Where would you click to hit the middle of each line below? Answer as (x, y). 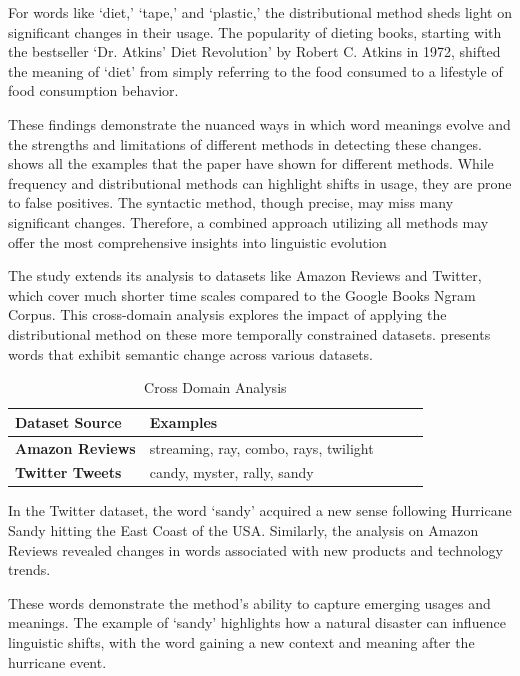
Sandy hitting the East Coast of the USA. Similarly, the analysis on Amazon (243, 530)
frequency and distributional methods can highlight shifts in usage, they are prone (260, 182)
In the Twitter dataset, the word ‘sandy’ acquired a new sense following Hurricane (260, 510)
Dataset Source (68, 421)
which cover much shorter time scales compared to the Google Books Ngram (242, 294)
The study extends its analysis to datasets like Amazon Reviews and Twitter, (245, 275)
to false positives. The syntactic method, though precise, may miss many (231, 202)
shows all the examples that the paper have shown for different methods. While (251, 163)
